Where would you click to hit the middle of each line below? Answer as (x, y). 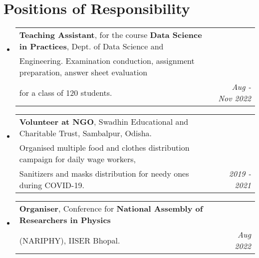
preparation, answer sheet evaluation (83, 72)
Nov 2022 (235, 98)
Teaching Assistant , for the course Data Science (111, 35)
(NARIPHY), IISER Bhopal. (70, 240)
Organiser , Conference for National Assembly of (111, 209)
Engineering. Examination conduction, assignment (107, 61)
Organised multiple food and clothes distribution (104, 148)
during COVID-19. (52, 185)
